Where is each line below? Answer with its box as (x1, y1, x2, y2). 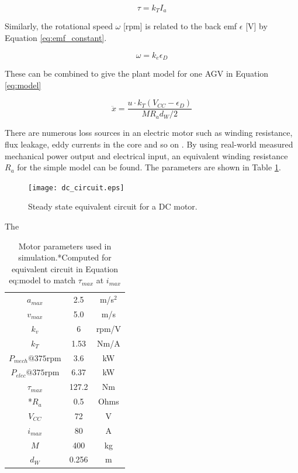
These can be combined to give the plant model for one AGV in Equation (5, 67, 269, 80)
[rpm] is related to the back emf (123, 20, 237, 32)
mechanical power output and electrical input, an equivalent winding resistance (5, 149, 288, 162)
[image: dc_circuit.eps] (28, 183, 124, 192)
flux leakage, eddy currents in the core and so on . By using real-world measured (5, 138, 293, 150)
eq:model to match (9, 274, 76, 286)
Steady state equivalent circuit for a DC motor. (28, 200, 197, 212)
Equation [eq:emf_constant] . (5, 32, 107, 44)
